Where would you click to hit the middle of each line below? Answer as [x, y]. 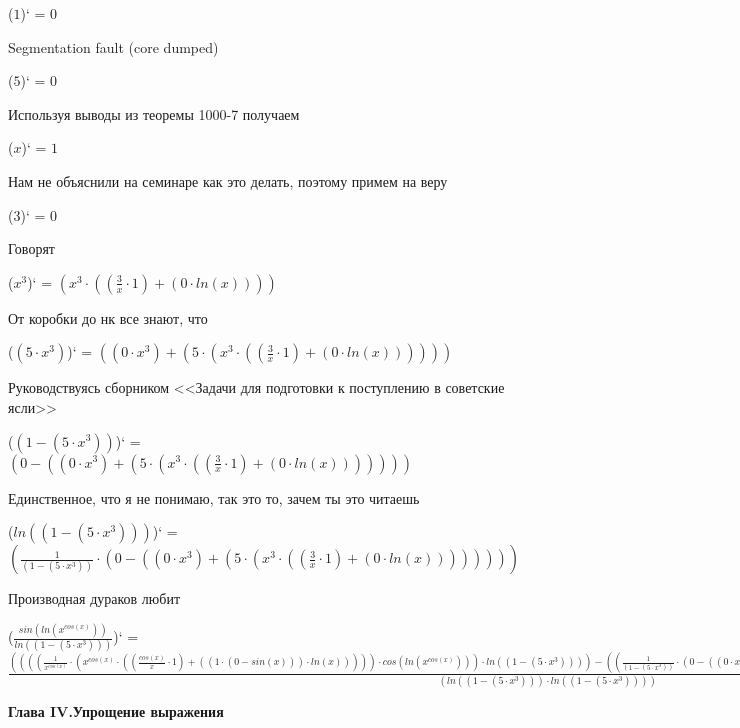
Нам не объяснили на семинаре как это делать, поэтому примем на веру [228, 180]
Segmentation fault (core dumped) [113, 46]
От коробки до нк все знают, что [108, 317]
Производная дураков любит [94, 598]
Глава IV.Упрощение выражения [116, 710]
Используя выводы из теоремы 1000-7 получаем [154, 113]
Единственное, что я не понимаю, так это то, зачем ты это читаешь [214, 497]
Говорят [31, 248]
